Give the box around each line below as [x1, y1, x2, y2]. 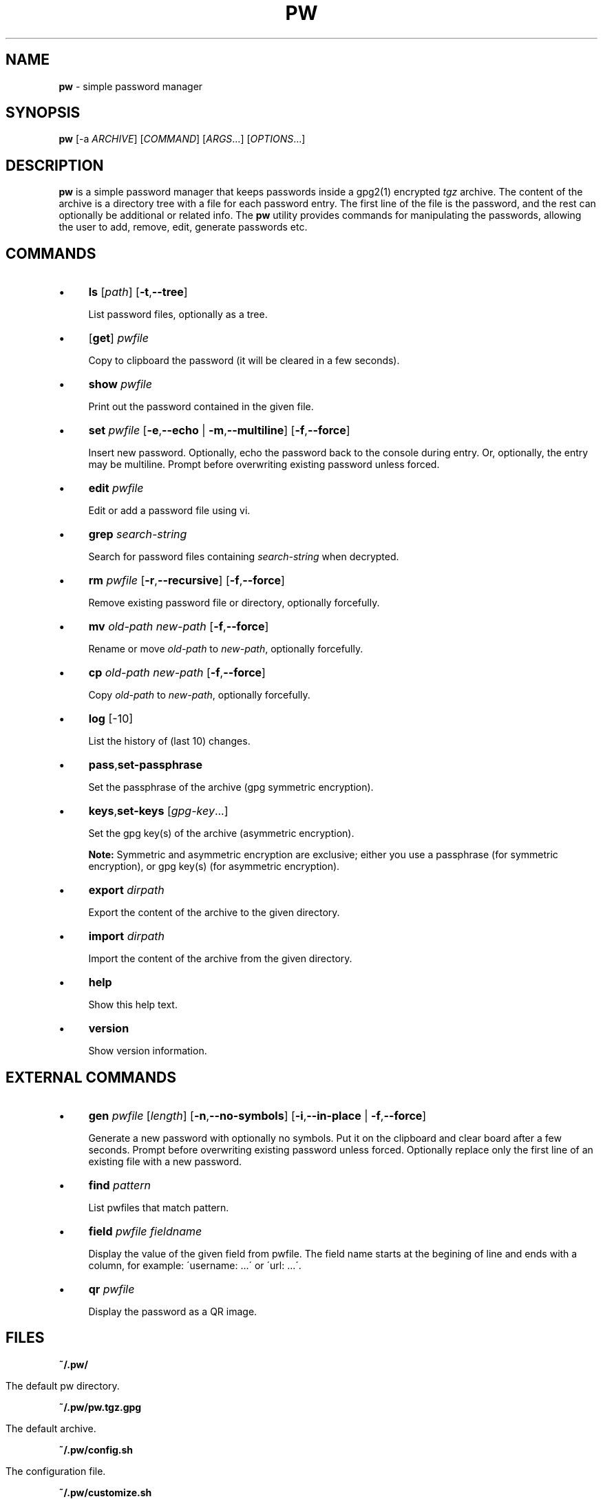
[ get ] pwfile [88, 331, 149, 345]
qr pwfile [88, 1282, 135, 1296]
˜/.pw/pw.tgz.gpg [59, 1401, 142, 1413]
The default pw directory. [6, 1379, 120, 1392]
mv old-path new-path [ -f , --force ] [88, 619, 269, 634]
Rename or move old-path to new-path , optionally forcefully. [88, 643, 363, 655]
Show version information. [88, 1045, 207, 1057]
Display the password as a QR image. [88, 1305, 257, 1317]
